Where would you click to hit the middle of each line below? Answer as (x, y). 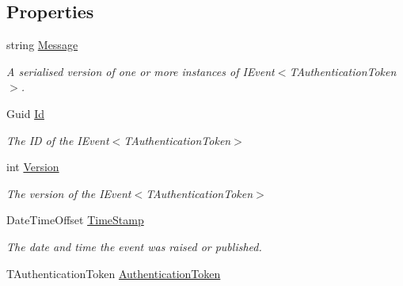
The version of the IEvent (69, 193)
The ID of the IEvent (58, 140)
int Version (33, 167)
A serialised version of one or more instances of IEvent (141, 71)
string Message (42, 45)
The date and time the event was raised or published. (134, 246)
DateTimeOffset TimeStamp (75, 220)
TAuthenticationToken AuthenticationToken (114, 273)
